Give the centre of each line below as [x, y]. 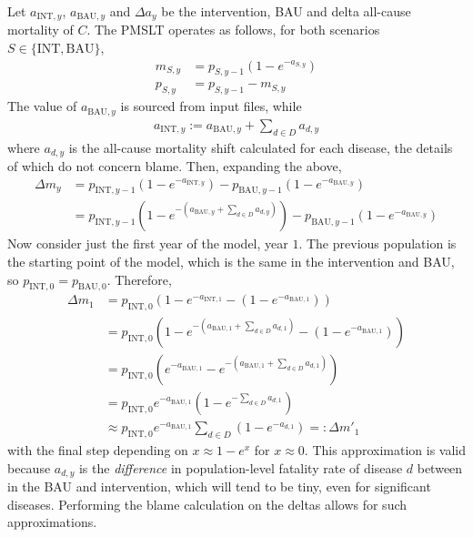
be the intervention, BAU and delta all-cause [286, 11]
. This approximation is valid [385, 450]
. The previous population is [377, 243]
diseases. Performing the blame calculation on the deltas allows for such [207, 504]
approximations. [52, 522]
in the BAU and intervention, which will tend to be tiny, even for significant [219, 486]
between [440, 467]
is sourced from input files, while [211, 106]
